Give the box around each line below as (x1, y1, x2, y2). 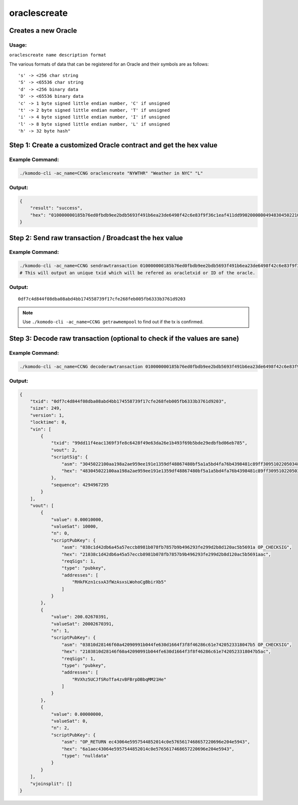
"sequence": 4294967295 (51, 482, 109, 488)
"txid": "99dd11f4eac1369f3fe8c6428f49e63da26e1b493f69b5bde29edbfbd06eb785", (51, 440, 248, 446)
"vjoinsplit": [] (30, 781, 73, 787)
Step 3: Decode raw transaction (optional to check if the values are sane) (9, 334, 239, 343)
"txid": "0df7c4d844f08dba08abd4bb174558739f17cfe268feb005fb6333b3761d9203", (30, 399, 227, 404)
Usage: (9, 41, 27, 48)
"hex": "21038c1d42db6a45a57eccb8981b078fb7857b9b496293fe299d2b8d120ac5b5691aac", (61, 551, 271, 557)
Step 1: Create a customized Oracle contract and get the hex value (9, 141, 218, 149)
